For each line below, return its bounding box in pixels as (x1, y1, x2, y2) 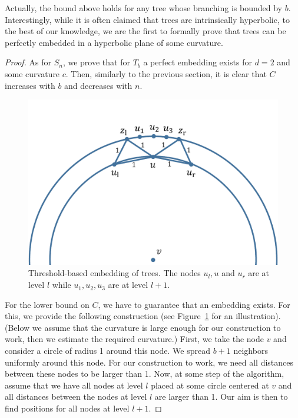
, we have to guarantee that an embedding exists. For (98, 298, 290, 310)
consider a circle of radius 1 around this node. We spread (5, 344, 210, 357)
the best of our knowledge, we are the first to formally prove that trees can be (5, 25, 286, 37)
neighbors (233, 344, 268, 357)
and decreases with (64, 79, 133, 91)
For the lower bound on (5, 298, 90, 310)
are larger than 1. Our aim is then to (154, 390, 288, 403)
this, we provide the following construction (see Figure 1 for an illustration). (5, 310, 281, 322)
